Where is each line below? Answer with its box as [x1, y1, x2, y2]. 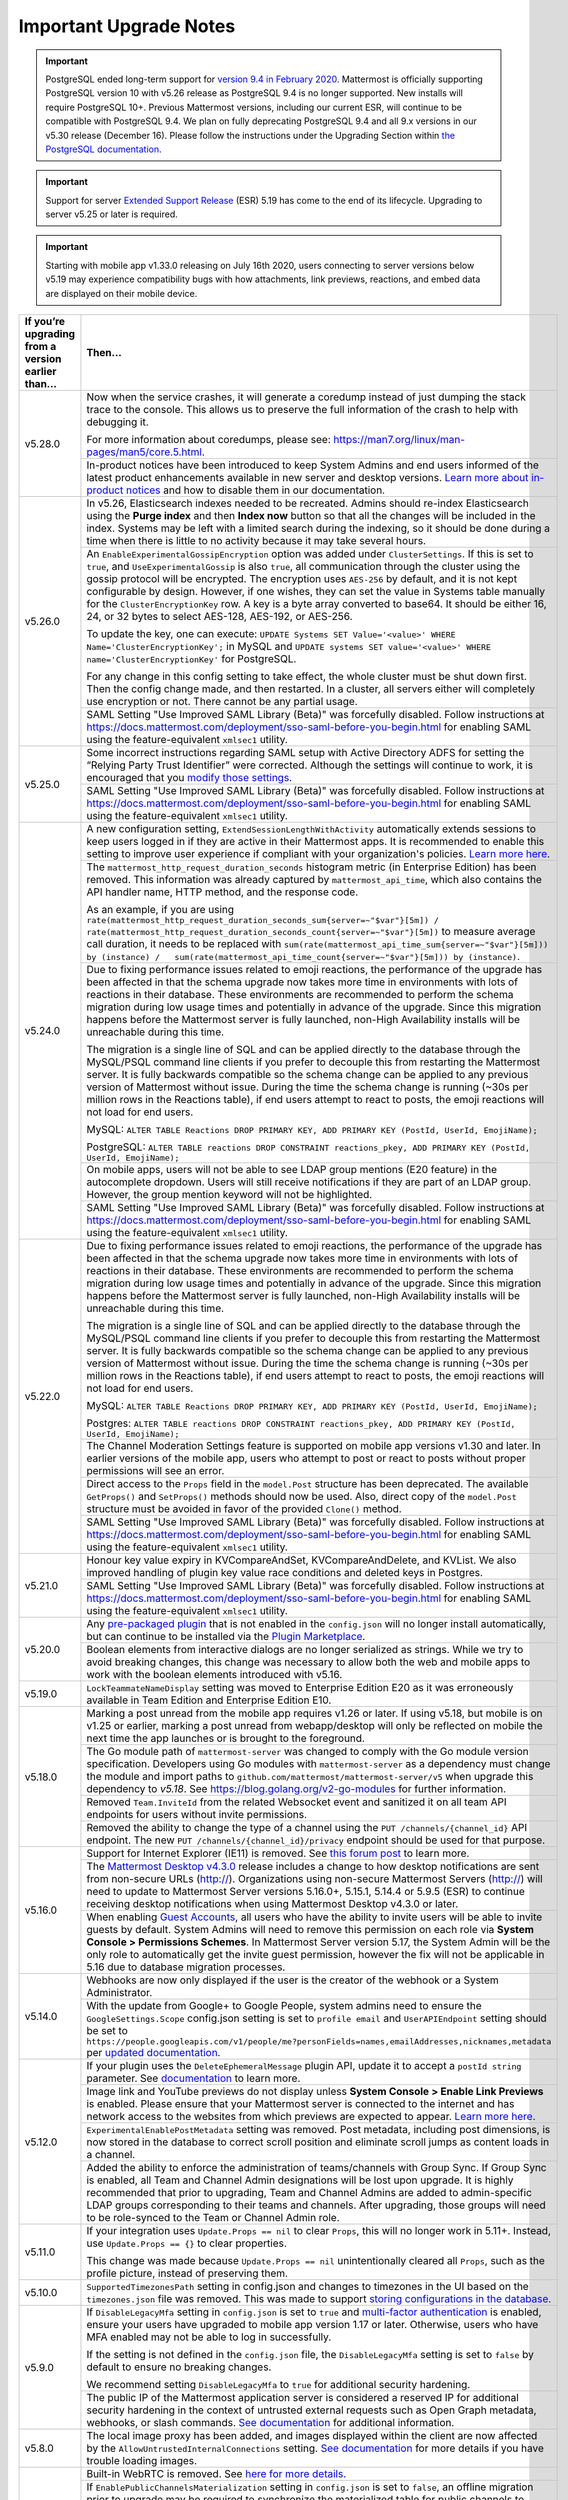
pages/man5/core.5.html [86, 445, 202, 459]
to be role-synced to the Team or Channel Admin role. [86, 2211, 340, 2225]
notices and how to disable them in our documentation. [125, 483, 385, 497]
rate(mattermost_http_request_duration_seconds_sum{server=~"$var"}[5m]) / [86, 915, 439, 926]
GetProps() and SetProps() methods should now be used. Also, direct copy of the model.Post [86, 1490, 517, 1504]
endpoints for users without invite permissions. [86, 1808, 308, 1822]
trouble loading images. [86, 2454, 198, 2468]
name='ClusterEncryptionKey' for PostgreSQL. [86, 652, 297, 666]
